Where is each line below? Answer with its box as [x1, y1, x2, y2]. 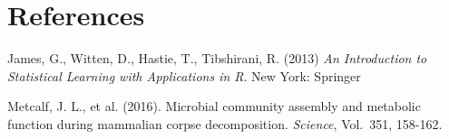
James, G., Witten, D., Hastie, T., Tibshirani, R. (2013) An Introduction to [7, 49, 427, 68]
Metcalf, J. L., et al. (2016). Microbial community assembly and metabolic [7, 97, 421, 116]
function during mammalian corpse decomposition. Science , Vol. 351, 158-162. [7, 114, 443, 133]
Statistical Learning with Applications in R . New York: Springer [7, 66, 361, 85]
